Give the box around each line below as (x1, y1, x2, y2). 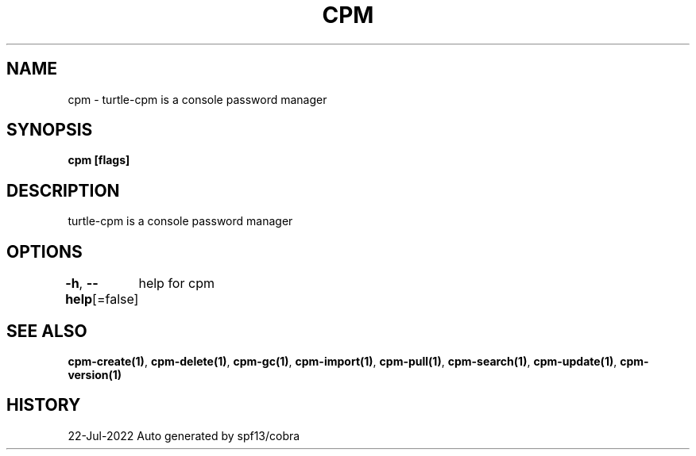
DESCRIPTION (6, 180, 120, 201)
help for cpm (138, 275, 215, 292)
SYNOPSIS (6, 120, 93, 140)
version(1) (68, 367, 122, 381)
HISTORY (6, 395, 81, 416)
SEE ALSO (6, 320, 87, 341)
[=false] (92, 291, 139, 308)
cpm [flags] (68, 153, 130, 167)
